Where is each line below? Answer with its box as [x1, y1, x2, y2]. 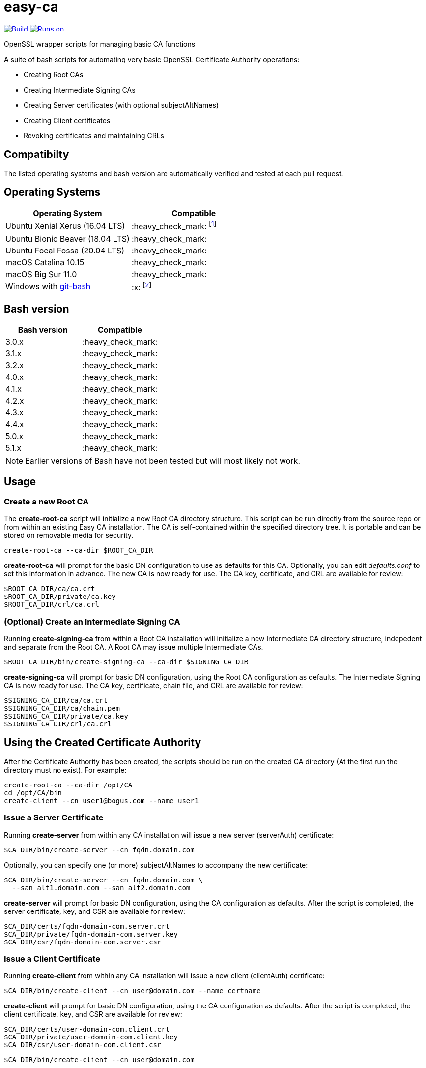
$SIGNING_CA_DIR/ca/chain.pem [4, 704, 120, 712]
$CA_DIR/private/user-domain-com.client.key [4, 1033, 178, 1041]
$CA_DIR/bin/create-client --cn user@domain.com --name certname [4, 987, 261, 995]
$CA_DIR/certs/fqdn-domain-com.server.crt [4, 922, 170, 930]
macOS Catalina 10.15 [5, 257, 85, 267]
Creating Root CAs [24, 70, 84, 79]
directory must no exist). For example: [4, 765, 127, 774]
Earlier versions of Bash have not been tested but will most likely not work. [25, 455, 301, 466]
